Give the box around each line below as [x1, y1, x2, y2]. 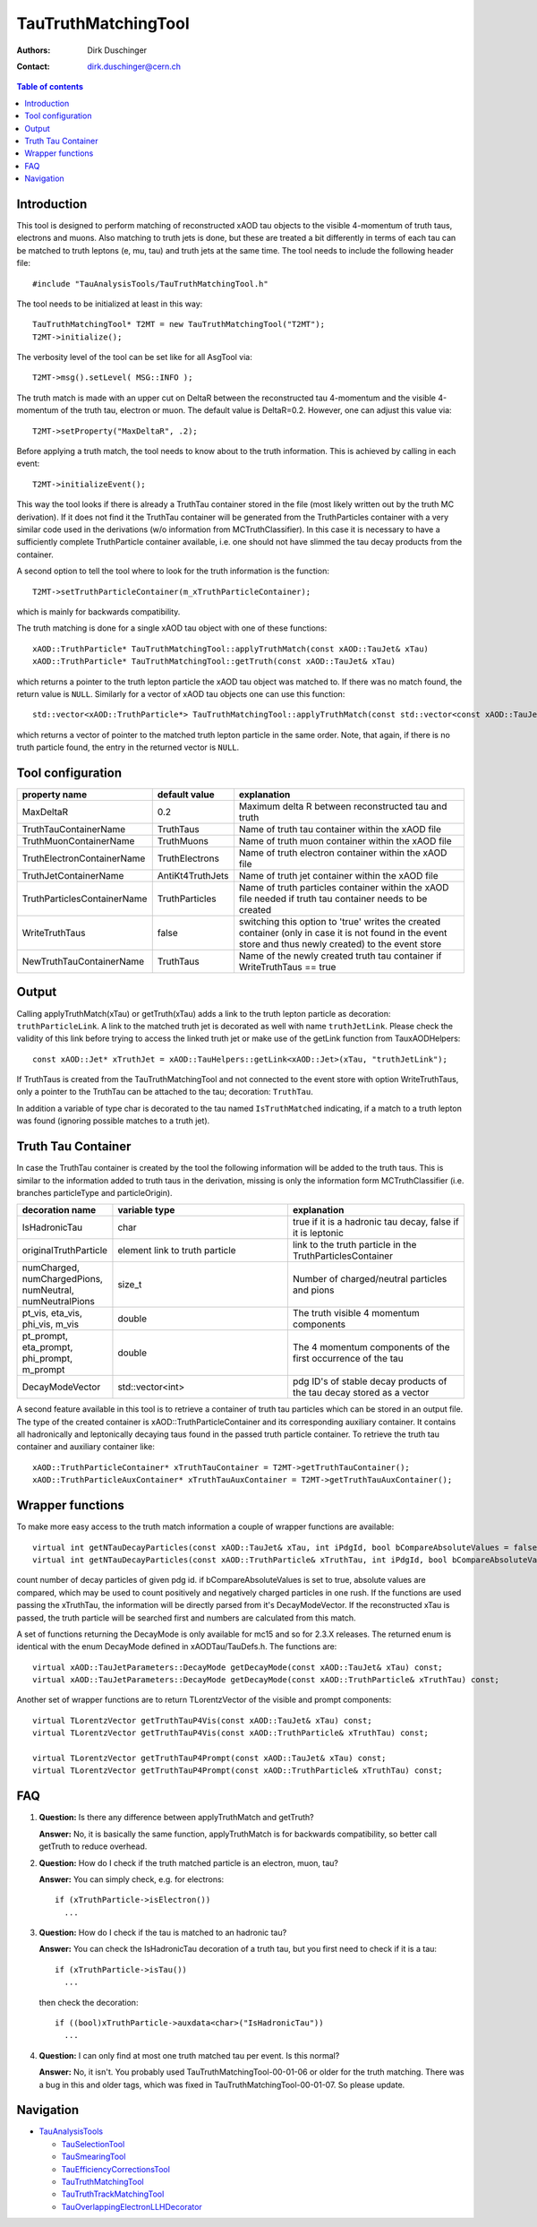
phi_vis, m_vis [21, 1318, 80, 1330]
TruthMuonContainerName [21, 834, 135, 847]
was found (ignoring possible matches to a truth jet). [16, 1115, 210, 1126]
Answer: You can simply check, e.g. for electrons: [38, 1873, 225, 1885]
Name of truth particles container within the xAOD [238, 881, 449, 893]
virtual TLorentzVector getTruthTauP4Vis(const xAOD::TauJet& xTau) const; [32, 1715, 372, 1725]
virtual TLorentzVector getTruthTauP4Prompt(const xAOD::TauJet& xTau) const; [32, 1753, 387, 1764]
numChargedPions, [21, 1273, 103, 1285]
